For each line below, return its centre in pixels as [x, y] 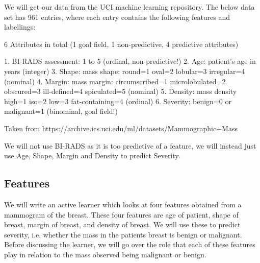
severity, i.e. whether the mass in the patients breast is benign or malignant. [123, 234]
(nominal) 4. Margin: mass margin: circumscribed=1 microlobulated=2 [115, 81]
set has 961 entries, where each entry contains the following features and [117, 17]
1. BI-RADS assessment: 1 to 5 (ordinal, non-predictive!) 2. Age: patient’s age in [130, 61]
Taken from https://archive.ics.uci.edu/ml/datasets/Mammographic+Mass [121, 128]
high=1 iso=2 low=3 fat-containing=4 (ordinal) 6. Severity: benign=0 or [118, 101]
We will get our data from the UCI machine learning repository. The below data [129, 7]
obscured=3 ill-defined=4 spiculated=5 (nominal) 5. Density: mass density [121, 91]
